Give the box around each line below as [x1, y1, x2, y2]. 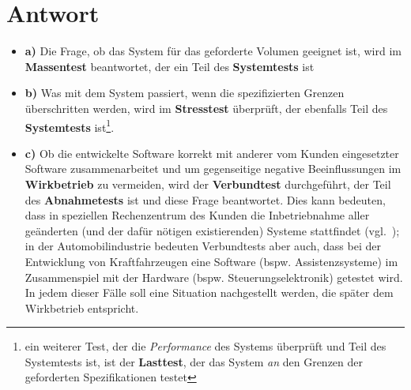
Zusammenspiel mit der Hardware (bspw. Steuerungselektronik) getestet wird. [25, 268, 403, 285]
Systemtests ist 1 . [25, 116, 115, 135]
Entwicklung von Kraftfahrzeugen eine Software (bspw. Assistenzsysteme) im [25, 253, 398, 269]
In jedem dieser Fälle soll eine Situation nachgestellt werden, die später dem [25, 284, 394, 301]
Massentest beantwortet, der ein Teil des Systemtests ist [25, 58, 315, 74]
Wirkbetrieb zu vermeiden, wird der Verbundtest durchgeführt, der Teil [25, 175, 391, 192]
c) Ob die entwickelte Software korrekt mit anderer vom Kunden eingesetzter [25, 144, 399, 161]
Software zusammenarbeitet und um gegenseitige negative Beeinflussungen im [25, 160, 402, 177]
